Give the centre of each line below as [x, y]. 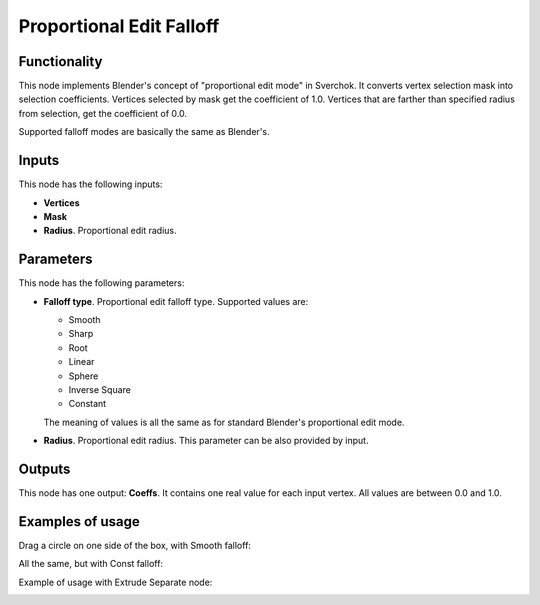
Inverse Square [100, 389]
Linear [81, 362]
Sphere [83, 376]
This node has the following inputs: [90, 184]
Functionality [60, 61]
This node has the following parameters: [101, 283]
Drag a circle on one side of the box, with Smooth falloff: [135, 545]
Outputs [44, 468]
